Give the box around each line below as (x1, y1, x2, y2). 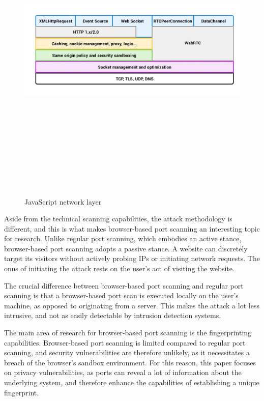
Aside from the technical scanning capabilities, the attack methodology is (4, 213, 232, 224)
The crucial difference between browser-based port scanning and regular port (4, 280, 244, 291)
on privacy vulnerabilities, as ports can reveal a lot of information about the (4, 367, 242, 378)
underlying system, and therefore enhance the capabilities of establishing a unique (4, 377, 259, 388)
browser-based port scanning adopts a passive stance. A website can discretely (4, 243, 248, 253)
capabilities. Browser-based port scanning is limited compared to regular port (4, 337, 246, 348)
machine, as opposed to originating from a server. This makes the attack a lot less (4, 300, 259, 310)
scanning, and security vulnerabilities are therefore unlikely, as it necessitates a (4, 347, 250, 358)
